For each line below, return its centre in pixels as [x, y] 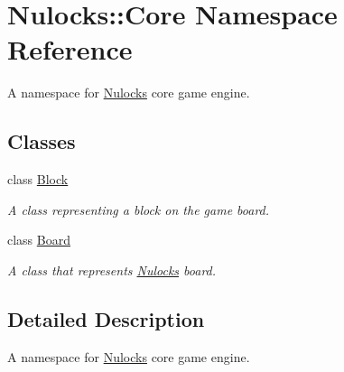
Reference [70, 49]
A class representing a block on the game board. [139, 209]
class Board [39, 240]
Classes [42, 141]
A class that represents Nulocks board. [112, 270]
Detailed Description [106, 318]
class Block [38, 179]
